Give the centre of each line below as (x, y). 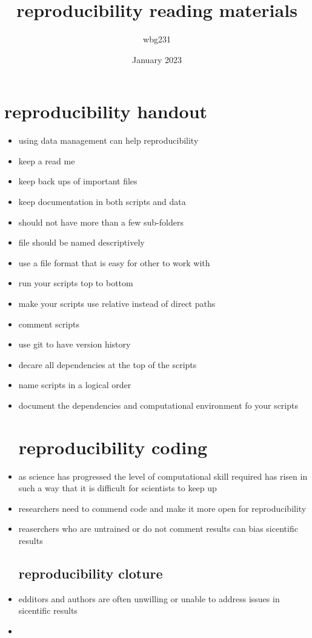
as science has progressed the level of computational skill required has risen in (163, 476)
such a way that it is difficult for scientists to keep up (118, 488)
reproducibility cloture (91, 573)
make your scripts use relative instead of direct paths (117, 303)
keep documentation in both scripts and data (102, 202)
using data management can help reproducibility (108, 140)
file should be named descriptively (81, 242)
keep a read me (47, 160)
